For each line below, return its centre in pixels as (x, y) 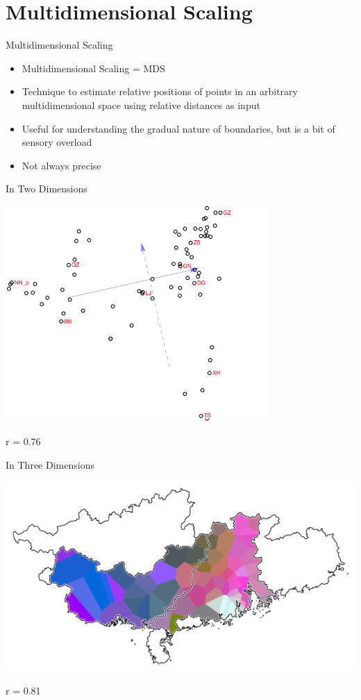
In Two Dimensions (47, 189)
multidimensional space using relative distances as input (141, 105)
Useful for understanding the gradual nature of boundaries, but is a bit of (178, 128)
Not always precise (61, 165)
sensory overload (57, 142)
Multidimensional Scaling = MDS (93, 68)
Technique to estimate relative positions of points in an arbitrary (160, 91)
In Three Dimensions (50, 464)
